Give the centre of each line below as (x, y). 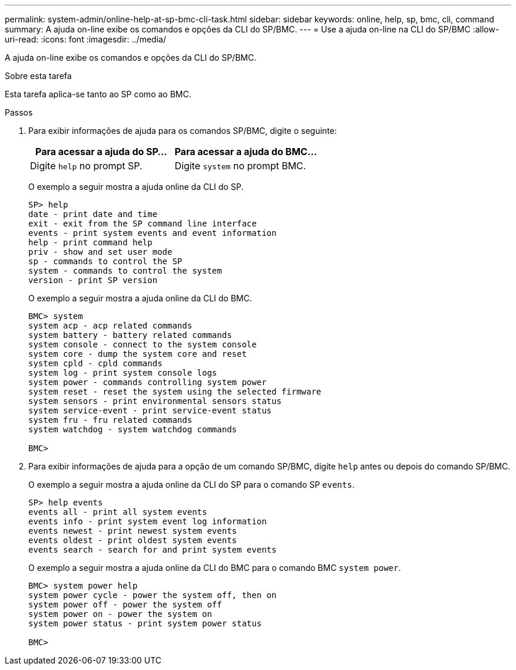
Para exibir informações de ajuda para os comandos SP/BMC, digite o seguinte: (183, 131)
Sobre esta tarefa (38, 76)
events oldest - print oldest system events (133, 540)
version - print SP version (93, 280)
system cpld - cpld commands (95, 363)
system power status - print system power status (145, 623)
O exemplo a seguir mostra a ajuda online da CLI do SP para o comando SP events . (191, 485)
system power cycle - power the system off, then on (153, 595)
